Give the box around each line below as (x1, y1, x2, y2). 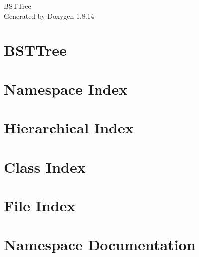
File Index (4, 195, 76, 215)
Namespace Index (4, 78, 128, 99)
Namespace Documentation (4, 234, 196, 255)
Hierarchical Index (4, 118, 134, 138)
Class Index (4, 156, 86, 177)
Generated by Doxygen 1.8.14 (4, 10, 94, 21)
